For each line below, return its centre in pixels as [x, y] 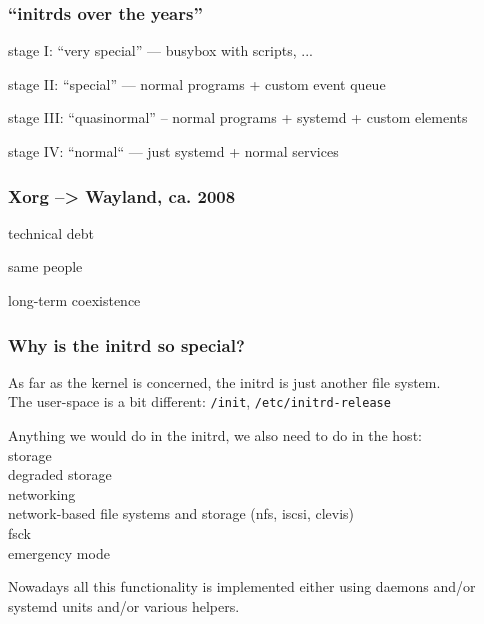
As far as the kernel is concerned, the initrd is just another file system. [224, 381]
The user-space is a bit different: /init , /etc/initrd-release [199, 401]
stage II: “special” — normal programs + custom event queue [197, 83]
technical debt [51, 232]
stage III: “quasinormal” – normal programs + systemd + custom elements [238, 117]
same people [45, 266]
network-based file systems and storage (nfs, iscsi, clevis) [181, 513]
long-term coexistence [74, 300]
